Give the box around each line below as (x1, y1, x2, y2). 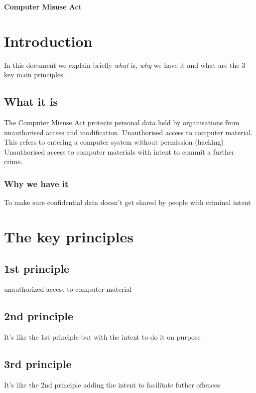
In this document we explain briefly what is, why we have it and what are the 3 (4, 59, 246, 70)
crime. (4, 156, 23, 167)
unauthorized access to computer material (4, 284, 132, 294)
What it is (4, 94, 58, 109)
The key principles (4, 226, 133, 247)
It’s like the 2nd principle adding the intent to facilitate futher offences (4, 380, 220, 390)
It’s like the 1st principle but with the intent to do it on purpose (4, 332, 201, 342)
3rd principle (4, 356, 72, 372)
